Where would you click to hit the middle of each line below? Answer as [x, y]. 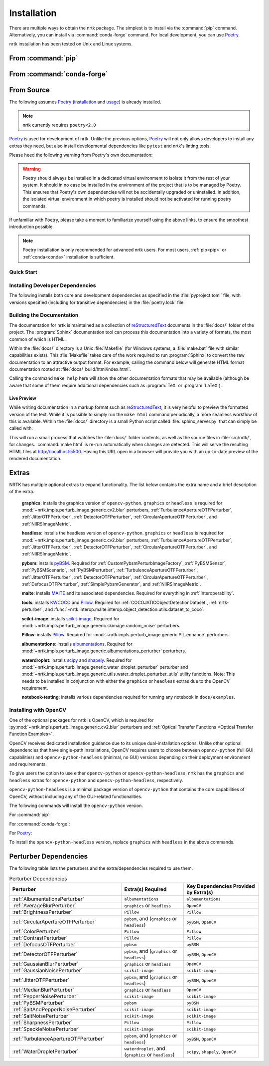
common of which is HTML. [38, 339]
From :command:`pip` [44, 58]
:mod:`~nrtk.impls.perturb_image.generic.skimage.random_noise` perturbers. [101, 625]
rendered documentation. [35, 458]
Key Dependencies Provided [221, 886]
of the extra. [22, 492]
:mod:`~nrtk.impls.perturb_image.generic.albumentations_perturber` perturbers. [104, 651]
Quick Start [23, 272]
